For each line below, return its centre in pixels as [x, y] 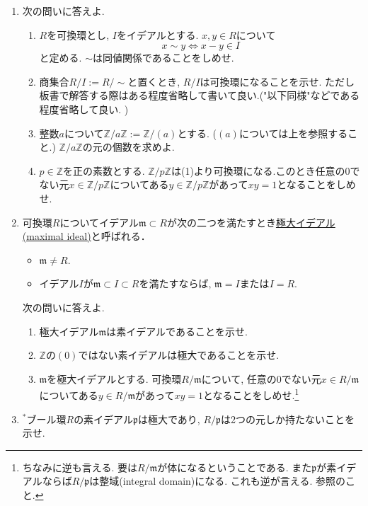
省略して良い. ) [94, 109]
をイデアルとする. [157, 34]
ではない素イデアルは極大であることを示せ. [179, 355]
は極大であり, [169, 419]
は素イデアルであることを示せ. [177, 331]
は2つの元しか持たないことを [288, 419]
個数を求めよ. [143, 147]
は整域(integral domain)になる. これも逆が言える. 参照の [218, 481]
